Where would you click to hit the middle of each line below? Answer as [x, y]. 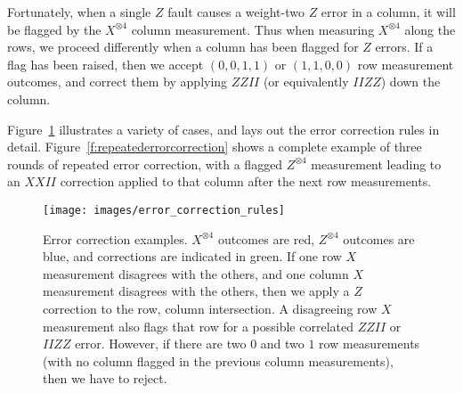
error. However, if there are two [161, 344]
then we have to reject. [105, 378]
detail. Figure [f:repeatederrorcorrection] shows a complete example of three [215, 147]
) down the [410, 82]
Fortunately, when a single [79, 12]
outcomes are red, [266, 238]
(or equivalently [306, 82]
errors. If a [404, 47]
